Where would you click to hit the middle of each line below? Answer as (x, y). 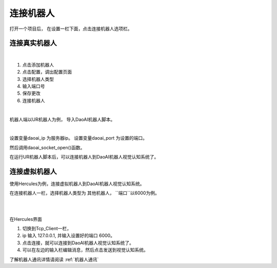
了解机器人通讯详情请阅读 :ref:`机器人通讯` (54, 259)
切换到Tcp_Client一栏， (47, 228)
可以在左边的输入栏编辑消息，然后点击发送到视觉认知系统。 (85, 250)
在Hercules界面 (26, 219)
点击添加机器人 (38, 64)
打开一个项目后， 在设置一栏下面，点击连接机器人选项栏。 (71, 29)
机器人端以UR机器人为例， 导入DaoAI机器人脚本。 (62, 119)
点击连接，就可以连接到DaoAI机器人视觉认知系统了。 (78, 242)
